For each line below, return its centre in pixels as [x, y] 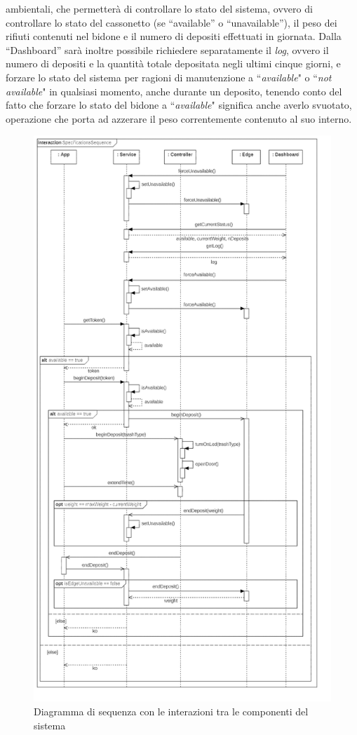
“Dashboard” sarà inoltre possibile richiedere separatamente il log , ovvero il [167, 49]
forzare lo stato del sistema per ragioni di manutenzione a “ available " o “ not [169, 77]
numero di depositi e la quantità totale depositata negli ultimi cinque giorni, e [173, 63]
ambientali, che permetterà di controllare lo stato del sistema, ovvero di [159, 8]
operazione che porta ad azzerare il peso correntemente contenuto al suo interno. [179, 118]
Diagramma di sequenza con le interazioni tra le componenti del [171, 711]
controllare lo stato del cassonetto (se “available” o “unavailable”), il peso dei [171, 22]
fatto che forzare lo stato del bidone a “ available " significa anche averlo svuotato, [179, 105]
